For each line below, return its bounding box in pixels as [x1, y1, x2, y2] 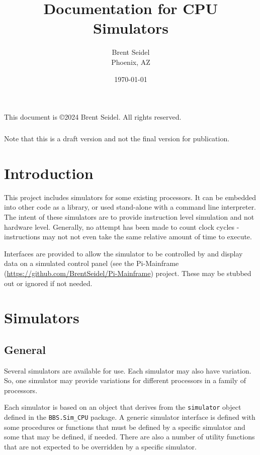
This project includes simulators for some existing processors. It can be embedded [4, 192, 256, 202]
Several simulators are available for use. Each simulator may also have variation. [4, 365, 251, 376]
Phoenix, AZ [111, 56, 150, 67]
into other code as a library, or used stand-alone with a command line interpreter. [4, 202, 256, 212]
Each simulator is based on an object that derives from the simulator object [4, 402, 241, 412]
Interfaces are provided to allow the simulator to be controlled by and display [4, 248, 243, 258]
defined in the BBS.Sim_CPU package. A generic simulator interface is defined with [4, 412, 255, 422]
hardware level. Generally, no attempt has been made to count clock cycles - [4, 221, 239, 232]
